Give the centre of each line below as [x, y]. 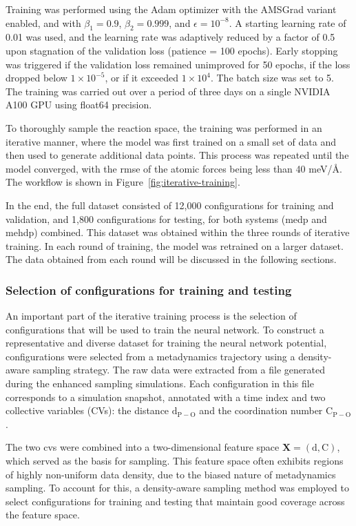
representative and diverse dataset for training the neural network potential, [166, 343]
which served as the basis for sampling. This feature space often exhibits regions [175, 461]
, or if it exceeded [142, 78]
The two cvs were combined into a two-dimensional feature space [143, 447]
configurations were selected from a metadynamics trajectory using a [150, 356]
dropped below [36, 78]
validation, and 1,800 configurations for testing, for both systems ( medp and [166, 218]
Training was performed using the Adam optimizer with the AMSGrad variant [171, 9]
